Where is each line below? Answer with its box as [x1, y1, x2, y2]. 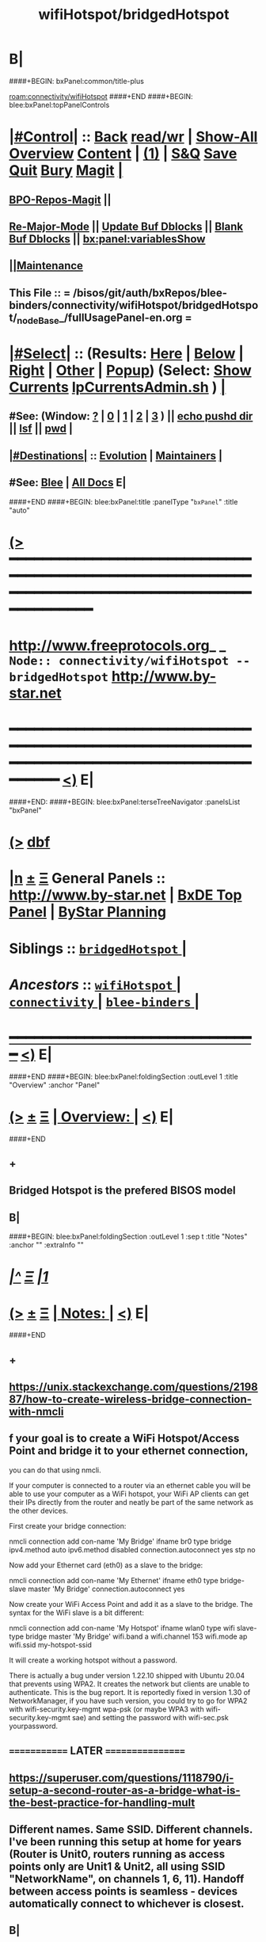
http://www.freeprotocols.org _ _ [9, 637, 226, 655]
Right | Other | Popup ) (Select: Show [9, 362, 252, 379]
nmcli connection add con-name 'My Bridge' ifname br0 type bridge [9, 1536, 232, 1546]
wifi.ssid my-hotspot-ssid [9, 1639, 92, 1649]
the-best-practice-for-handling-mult [9, 1795, 196, 1809]
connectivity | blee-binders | [9, 992, 200, 1011]
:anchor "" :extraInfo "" [9, 1240, 84, 1250]
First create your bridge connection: [9, 1521, 127, 1530]
